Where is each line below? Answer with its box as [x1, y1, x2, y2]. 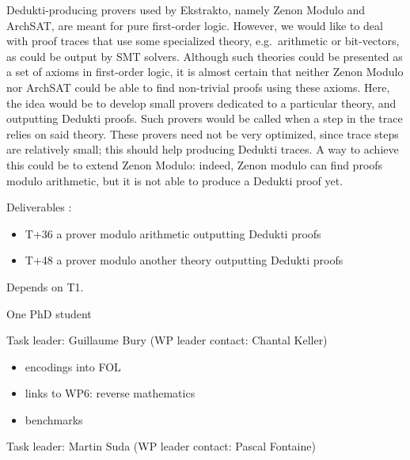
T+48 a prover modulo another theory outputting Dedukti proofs [25, 252, 344, 268]
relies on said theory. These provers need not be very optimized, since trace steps [6, 125, 399, 142]
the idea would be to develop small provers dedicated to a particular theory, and [6, 94, 397, 111]
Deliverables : [6, 199, 72, 215]
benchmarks [25, 411, 83, 428]
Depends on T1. [6, 278, 84, 295]
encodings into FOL [25, 358, 121, 374]
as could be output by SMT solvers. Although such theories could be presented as [6, 48, 403, 64]
